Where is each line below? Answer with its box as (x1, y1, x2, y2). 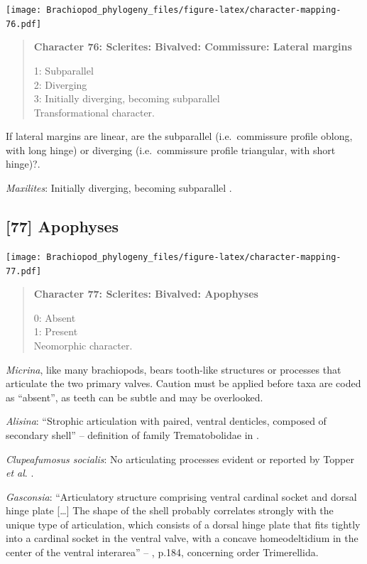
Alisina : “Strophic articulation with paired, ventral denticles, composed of (6, 413, 327, 428)
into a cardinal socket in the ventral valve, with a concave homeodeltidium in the (6, 531, 358, 546)
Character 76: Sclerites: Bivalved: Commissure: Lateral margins (33, 39, 352, 54)
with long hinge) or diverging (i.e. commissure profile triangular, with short (6, 142, 336, 157)
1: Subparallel (33, 63, 94, 77)
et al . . (6, 465, 34, 480)
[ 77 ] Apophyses (6, 215, 119, 237)
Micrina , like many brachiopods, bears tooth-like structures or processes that (6, 362, 341, 376)
